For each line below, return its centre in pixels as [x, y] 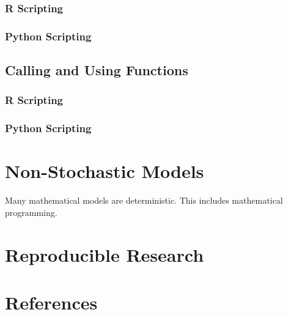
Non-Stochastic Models [105, 171]
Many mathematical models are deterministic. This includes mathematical [144, 200]
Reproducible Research [105, 254]
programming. [31, 212]
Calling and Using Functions [97, 70]
